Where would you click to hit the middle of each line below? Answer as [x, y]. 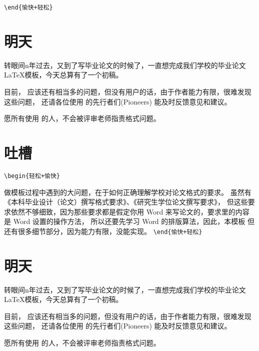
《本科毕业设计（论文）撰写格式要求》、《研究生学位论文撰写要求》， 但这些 [126, 202]
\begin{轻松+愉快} [32, 176]
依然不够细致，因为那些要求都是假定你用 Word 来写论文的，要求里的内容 [130, 211]
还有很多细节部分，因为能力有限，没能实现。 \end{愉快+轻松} [103, 231]
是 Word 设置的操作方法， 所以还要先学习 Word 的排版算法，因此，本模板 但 [129, 221]
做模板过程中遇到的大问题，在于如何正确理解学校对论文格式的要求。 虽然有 [128, 192]
